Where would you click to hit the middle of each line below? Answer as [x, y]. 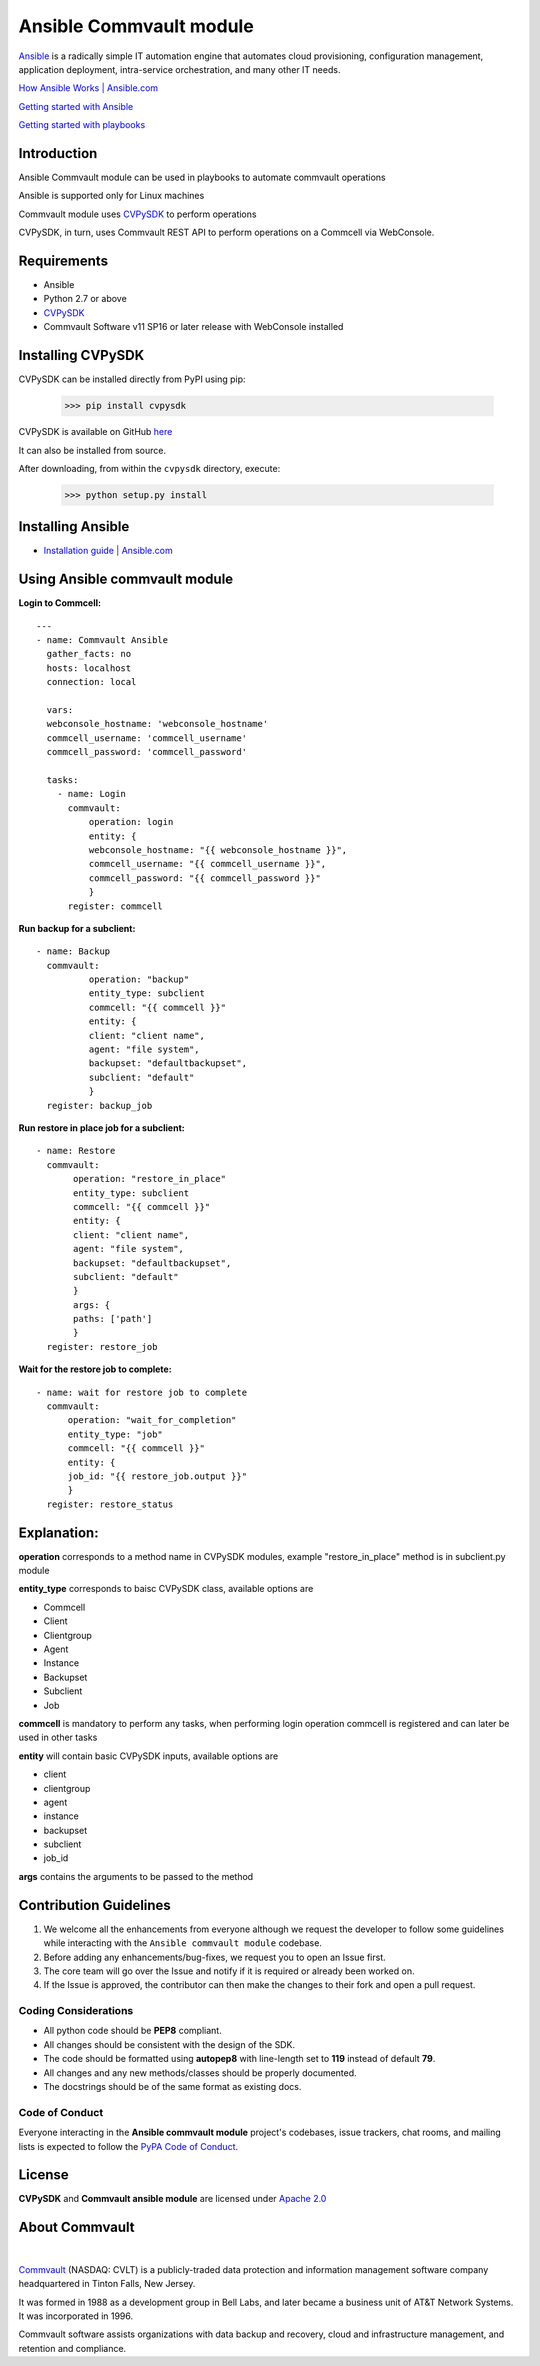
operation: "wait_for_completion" [152, 1420]
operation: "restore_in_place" [150, 1179]
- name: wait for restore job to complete [142, 1392]
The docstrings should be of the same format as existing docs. [172, 2087]
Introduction [58, 153]
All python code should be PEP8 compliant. [132, 2031]
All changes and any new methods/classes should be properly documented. [200, 2072]
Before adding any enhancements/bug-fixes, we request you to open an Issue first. [215, 1957]
